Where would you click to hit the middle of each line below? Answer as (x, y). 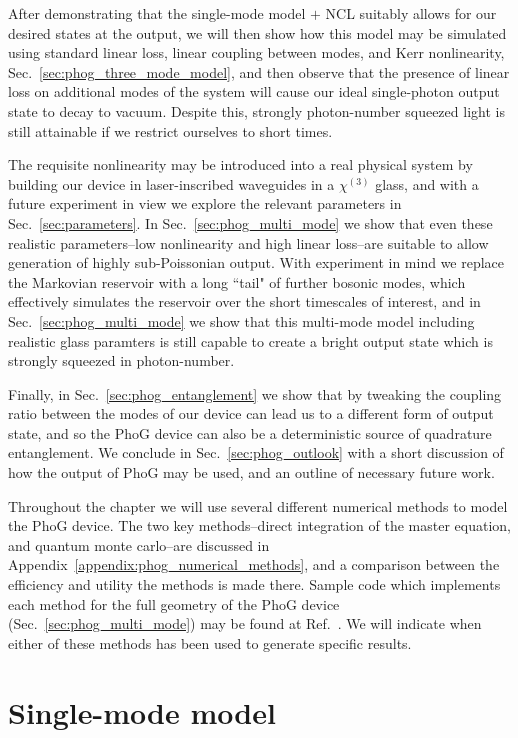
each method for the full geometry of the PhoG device (174, 603)
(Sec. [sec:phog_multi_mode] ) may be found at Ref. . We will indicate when (245, 623)
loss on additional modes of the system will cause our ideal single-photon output (254, 91)
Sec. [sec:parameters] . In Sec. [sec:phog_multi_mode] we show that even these (250, 222)
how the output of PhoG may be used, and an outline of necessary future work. (251, 472)
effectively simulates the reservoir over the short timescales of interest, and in (244, 301)
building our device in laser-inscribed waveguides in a (171, 183)
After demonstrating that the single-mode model (157, 13)
